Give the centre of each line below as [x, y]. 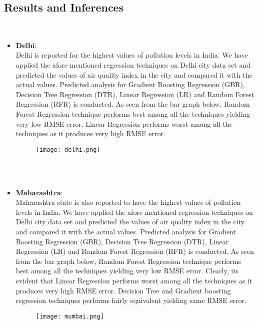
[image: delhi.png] [68, 149]
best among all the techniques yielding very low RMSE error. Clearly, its [127, 271]
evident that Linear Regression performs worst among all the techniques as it [134, 280]
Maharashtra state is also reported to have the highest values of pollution [128, 202]
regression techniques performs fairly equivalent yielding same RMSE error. [131, 300]
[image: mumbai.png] [70, 316]
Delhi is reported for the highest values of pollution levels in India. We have [132, 55]
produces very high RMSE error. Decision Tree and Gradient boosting [123, 290]
